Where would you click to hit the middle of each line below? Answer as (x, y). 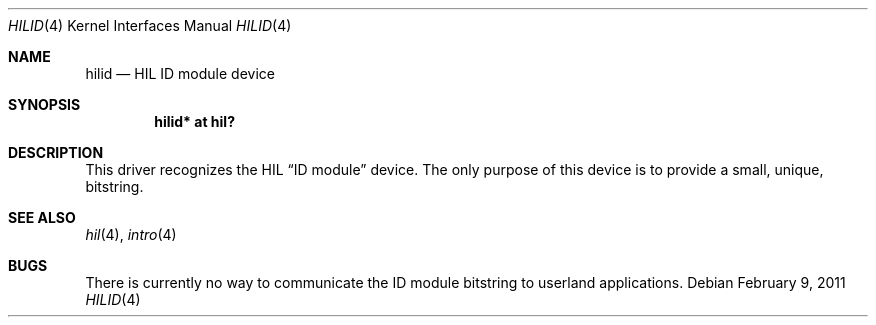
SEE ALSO (42, 217)
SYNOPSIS (44, 104)
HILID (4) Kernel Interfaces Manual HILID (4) (150, 25)
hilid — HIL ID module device (180, 73)
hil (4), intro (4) (131, 234)
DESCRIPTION (56, 152)
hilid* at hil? (194, 121)
